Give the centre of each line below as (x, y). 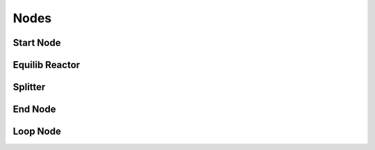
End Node (34, 109)
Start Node (37, 43)
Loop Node (37, 132)
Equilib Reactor (47, 65)
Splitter (29, 87)
